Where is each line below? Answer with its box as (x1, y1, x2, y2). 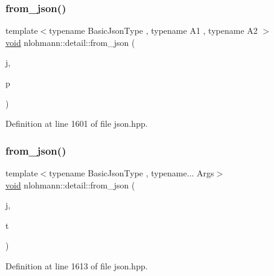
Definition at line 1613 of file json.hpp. (5, 259, 148, 272)
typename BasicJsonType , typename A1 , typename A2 (49, 24, 258, 37)
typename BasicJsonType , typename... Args (49, 167, 214, 179)
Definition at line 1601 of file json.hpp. (5, 117, 148, 130)
